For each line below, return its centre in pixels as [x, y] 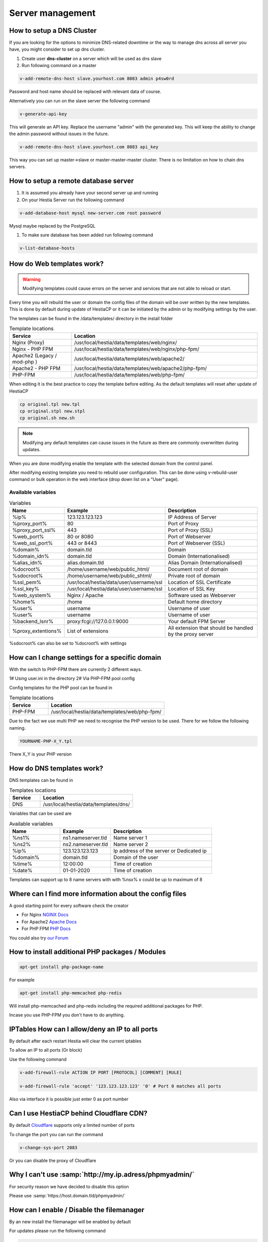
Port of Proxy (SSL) [191, 530]
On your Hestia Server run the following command [73, 200]
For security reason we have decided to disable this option [69, 1186]
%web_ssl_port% [33, 543]
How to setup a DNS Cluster [53, 31]
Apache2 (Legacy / [34, 356]
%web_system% [32, 595]
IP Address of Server [192, 517]
